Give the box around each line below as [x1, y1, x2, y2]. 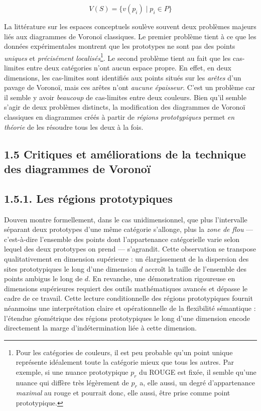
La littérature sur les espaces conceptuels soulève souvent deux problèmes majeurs [4, 21, 256, 31]
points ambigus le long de [4, 273, 83, 284]
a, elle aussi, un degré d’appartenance [140, 377, 255, 387]
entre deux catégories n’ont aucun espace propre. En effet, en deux [27, 62, 231, 73]
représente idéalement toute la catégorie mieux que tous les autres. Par [16, 357, 234, 367]
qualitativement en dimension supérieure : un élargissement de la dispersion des [4, 253, 249, 264]
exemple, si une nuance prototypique [16, 366, 128, 377]
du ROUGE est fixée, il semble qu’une [139, 366, 256, 377]
